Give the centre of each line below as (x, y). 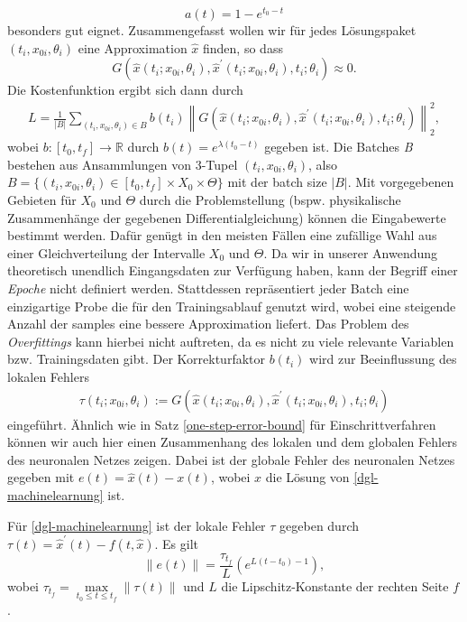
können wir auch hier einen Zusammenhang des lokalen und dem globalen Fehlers (233, 442)
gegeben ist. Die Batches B (339, 147)
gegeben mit (41, 477)
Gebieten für (42, 199)
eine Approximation (133, 47)
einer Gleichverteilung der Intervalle (106, 252)
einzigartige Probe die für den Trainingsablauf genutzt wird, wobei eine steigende (232, 306)
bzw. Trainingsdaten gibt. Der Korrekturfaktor (137, 359)
